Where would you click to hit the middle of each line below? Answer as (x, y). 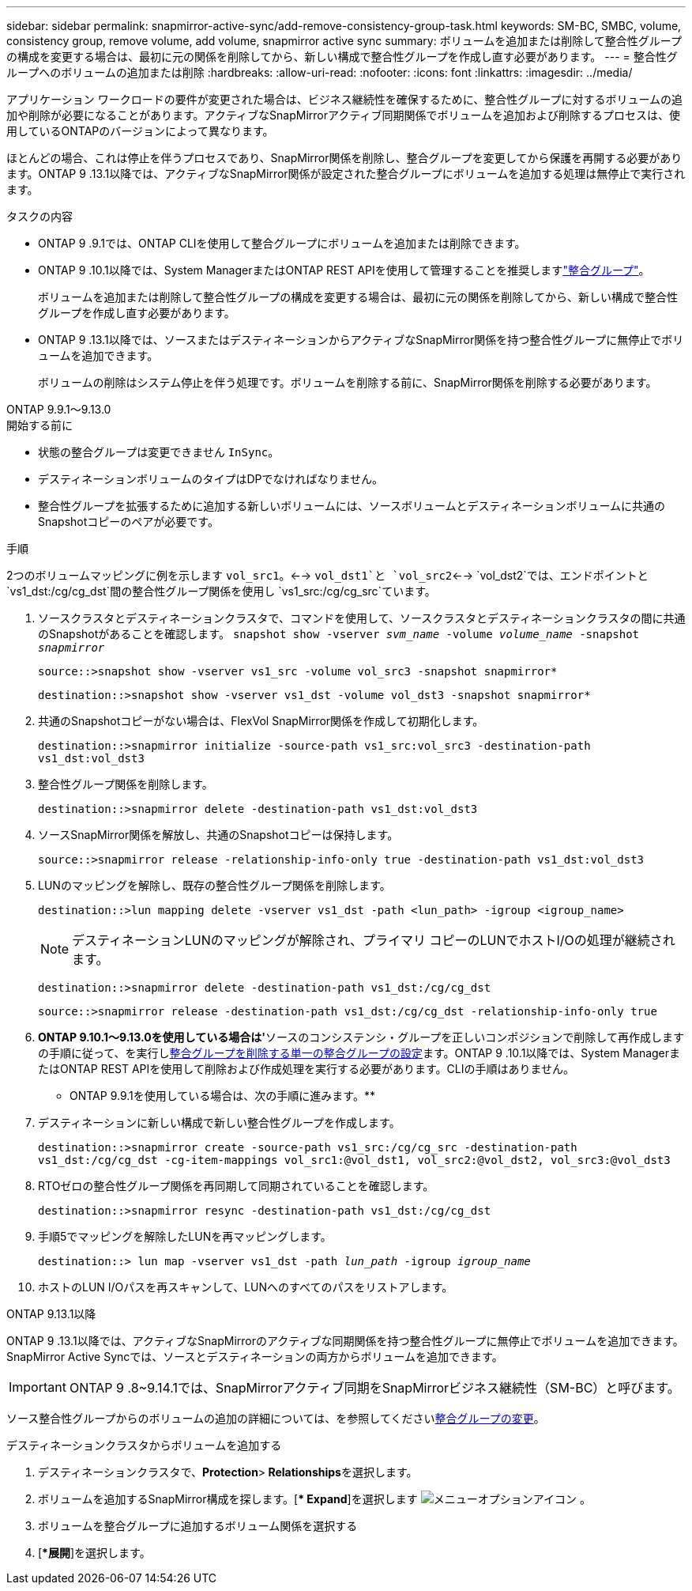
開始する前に (39, 425)
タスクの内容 (39, 216)
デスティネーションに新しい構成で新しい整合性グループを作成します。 (219, 1122)
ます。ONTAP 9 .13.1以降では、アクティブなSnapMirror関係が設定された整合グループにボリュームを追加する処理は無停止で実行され (346, 174)
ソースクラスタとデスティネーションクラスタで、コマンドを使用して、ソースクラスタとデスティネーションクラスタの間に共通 (362, 618)
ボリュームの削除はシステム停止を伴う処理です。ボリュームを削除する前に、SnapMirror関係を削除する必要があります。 (348, 382)
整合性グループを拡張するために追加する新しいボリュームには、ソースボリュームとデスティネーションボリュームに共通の (352, 506)
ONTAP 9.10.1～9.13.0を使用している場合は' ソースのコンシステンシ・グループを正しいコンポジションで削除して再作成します (361, 1037)
